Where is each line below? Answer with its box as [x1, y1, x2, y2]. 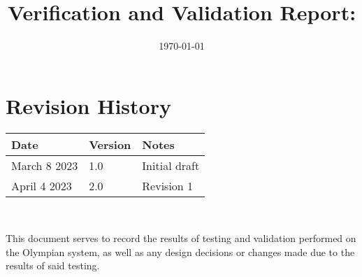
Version [89, 136, 131, 152]
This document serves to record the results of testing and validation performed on [6, 231, 356, 246]
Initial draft [142, 157, 200, 173]
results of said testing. [6, 258, 100, 273]
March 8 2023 [11, 157, 78, 173]
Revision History [6, 91, 171, 120]
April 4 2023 [11, 177, 72, 194]
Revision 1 [142, 177, 194, 194]
